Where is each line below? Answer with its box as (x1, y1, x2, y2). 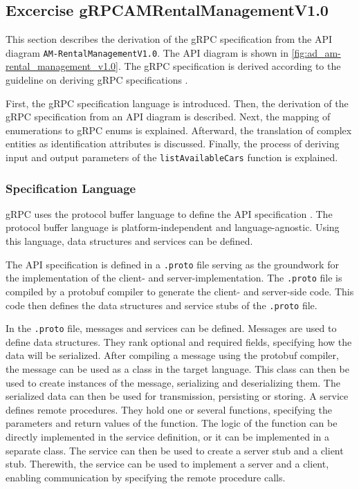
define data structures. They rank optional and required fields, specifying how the (6, 334, 352, 349)
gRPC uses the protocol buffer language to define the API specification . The (6, 206, 333, 221)
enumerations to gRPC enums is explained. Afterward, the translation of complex (6, 122, 352, 137)
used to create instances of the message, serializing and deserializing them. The (6, 375, 340, 389)
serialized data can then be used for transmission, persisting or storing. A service (6, 389, 349, 403)
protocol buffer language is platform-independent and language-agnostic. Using (6, 220, 340, 234)
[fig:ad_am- (291, 45, 341, 59)
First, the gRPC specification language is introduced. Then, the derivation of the (6, 95, 349, 110)
